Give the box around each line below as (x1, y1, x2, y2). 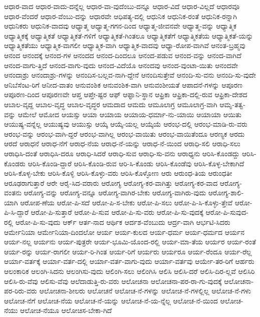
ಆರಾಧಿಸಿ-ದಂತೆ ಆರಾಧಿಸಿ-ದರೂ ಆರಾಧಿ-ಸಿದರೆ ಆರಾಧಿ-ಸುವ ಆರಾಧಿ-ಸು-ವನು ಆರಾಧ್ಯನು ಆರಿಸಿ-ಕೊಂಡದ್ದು (4, 148, 240, 158)
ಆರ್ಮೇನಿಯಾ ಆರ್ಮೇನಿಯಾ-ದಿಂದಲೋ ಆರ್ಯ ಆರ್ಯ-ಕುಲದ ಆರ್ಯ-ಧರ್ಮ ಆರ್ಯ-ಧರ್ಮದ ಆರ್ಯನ (4, 226, 245, 237)
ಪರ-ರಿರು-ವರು (4, 285, 37, 296)
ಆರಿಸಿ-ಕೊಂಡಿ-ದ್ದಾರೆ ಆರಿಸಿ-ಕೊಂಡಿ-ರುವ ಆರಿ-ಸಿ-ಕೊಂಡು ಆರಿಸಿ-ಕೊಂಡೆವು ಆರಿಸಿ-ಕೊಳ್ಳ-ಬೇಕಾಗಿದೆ (28, 158, 244, 168)
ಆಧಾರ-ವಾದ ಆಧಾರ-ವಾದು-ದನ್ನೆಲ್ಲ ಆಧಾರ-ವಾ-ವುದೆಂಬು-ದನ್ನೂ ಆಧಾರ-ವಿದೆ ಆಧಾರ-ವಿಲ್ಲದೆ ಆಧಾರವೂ (4, 1, 240, 11)
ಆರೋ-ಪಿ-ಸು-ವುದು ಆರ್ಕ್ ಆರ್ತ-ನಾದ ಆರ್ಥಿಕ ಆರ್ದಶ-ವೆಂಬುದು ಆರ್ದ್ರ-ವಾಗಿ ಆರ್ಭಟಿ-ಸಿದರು (15, 217, 230, 227)
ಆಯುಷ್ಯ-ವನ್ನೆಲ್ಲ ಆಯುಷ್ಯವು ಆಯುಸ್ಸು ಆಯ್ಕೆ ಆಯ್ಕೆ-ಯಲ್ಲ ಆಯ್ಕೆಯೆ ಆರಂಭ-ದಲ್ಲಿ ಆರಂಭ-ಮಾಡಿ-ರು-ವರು (4, 119, 247, 129)
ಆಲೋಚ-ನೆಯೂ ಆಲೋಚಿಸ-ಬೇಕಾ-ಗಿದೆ (20, 305, 112, 315)
